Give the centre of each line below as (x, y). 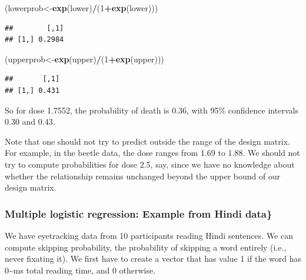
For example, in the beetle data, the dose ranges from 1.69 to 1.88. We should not (152, 153)
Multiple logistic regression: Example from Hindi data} (139, 213)
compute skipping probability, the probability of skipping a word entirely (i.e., (146, 247)
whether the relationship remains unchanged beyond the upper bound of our (143, 176)
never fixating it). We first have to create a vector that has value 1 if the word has (153, 259)
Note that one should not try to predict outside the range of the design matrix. (147, 141)
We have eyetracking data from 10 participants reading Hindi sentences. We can (149, 235)
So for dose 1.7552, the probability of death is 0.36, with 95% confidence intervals (152, 110)
